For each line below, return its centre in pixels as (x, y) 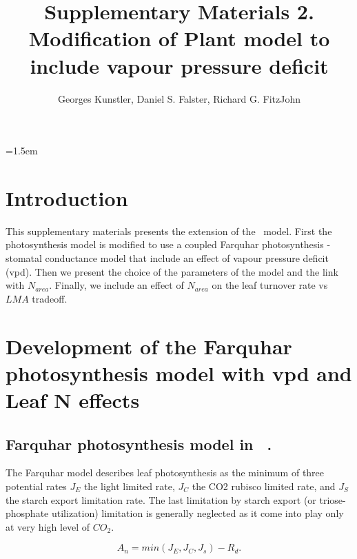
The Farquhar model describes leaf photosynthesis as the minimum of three (165, 472)
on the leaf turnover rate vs (270, 285)
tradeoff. (50, 298)
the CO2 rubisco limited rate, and (264, 486)
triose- (333, 499)
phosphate (27, 513)
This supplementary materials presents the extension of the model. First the (169, 231)
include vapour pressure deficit (179, 65)
